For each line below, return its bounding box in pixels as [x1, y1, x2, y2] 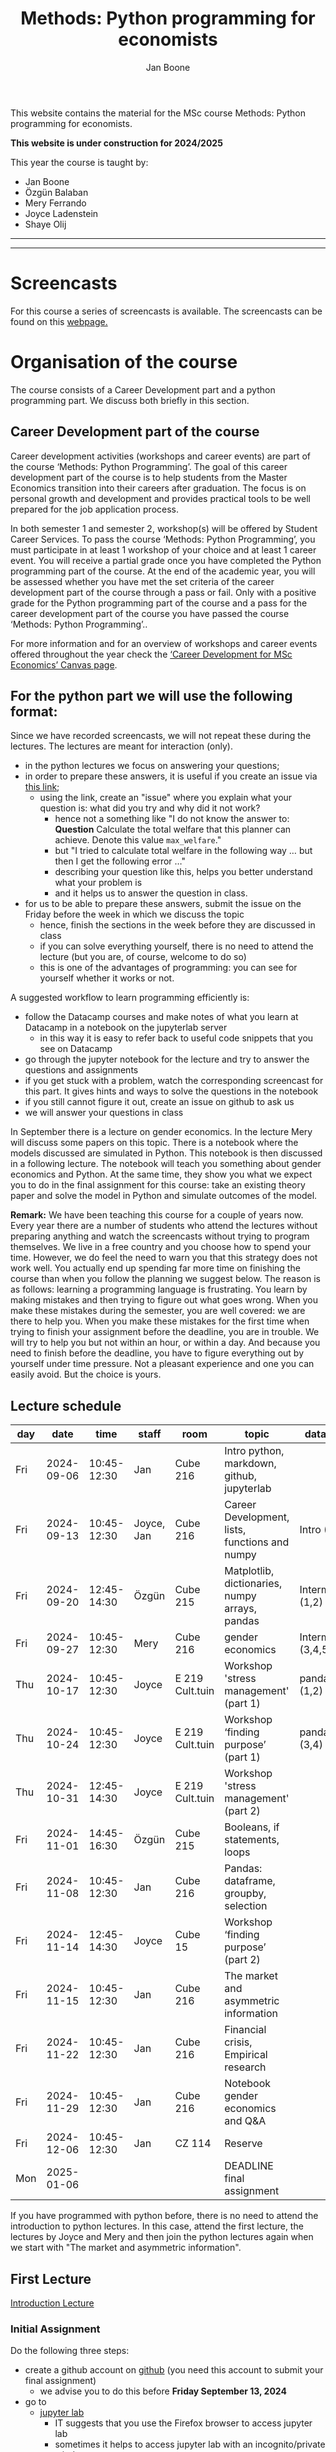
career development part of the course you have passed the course [10, 607, 290, 619]
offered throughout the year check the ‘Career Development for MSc [10, 648, 293, 660]
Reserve [224, 2137, 263, 2151]
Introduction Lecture [10, 2297, 95, 2309]
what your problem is [54, 877, 143, 889]
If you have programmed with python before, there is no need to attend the [10, 2210, 319, 2222]
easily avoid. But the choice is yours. [10, 1368, 162, 1381]
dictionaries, [224, 1577, 283, 1591]
